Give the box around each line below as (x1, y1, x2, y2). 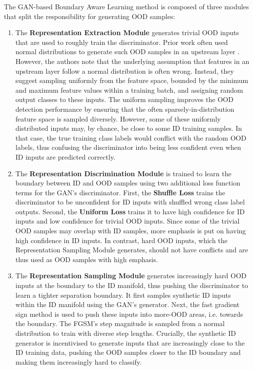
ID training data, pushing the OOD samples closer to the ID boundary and (15, 347, 241, 357)
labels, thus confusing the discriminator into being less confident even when (15, 142, 241, 152)
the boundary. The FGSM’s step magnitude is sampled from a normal (15, 318, 225, 329)
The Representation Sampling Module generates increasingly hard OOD (15, 270, 247, 281)
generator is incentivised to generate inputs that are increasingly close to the (15, 337, 245, 348)
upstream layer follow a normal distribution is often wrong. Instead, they (15, 65, 234, 76)
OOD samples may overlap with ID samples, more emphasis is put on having (15, 226, 246, 236)
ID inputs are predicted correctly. (15, 151, 116, 162)
